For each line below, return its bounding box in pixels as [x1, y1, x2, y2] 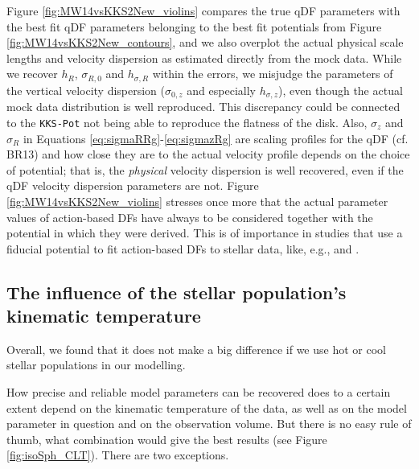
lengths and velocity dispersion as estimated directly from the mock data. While [6, 49, 402, 66]
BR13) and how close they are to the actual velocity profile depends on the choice [6, 146, 410, 163]
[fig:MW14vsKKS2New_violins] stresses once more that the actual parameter [6, 192, 388, 209]
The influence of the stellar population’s [6, 279, 347, 304]
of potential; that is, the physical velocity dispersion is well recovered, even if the [6, 161, 404, 178]
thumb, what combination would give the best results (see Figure [6, 430, 327, 447]
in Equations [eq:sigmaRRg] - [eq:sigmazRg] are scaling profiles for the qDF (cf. [23, 130, 409, 146]
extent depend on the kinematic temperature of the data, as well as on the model [6, 399, 407, 416]
